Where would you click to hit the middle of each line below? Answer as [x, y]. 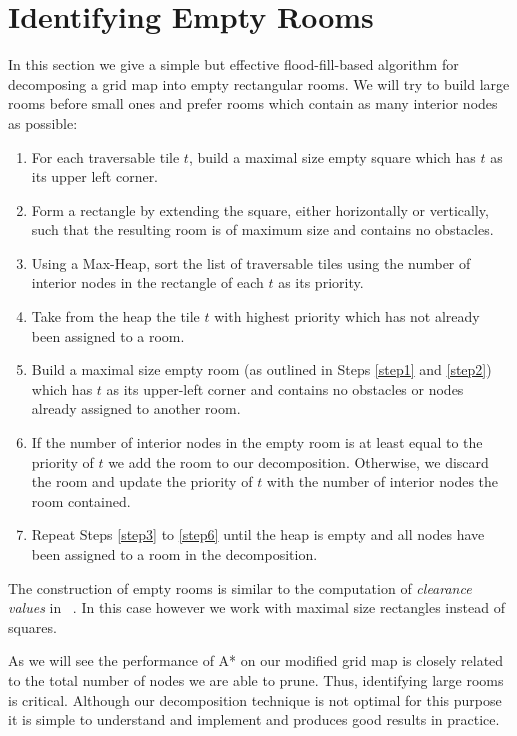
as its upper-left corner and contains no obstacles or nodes [285, 388]
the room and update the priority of [142, 481]
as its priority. [321, 282]
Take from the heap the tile [115, 316]
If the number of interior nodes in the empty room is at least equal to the [257, 442]
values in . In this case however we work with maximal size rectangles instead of [256, 607]
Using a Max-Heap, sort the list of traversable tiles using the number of [251, 262]
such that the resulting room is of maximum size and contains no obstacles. [262, 229]
